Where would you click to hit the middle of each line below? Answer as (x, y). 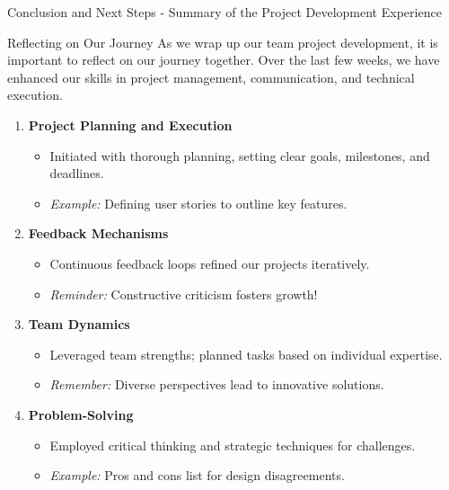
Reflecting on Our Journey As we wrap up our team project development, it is (223, 42)
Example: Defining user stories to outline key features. (198, 203)
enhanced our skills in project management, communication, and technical (211, 77)
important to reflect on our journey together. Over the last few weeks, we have (224, 60)
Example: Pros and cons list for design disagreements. (197, 475)
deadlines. (77, 173)
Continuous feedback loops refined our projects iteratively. (210, 263)
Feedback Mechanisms (98, 233)
